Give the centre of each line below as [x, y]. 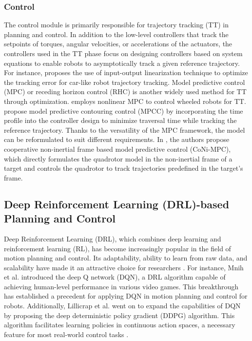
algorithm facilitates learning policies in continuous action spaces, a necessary [120, 325]
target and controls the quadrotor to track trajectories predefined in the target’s [124, 168]
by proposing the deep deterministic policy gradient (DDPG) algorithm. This [119, 315]
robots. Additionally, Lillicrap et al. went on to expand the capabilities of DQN [122, 306]
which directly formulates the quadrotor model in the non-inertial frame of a [118, 158]
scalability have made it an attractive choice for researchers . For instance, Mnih [124, 267]
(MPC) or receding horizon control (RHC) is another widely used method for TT [125, 91]
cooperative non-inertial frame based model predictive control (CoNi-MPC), [117, 149]
